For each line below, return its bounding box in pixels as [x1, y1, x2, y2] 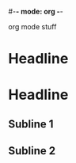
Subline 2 [8, 144, 56, 157]
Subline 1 [8, 117, 54, 131]
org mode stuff [8, 22, 57, 31]
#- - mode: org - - [8, 7, 63, 16]
